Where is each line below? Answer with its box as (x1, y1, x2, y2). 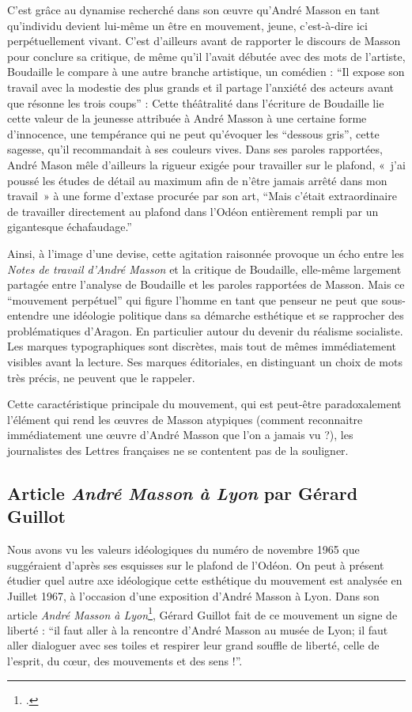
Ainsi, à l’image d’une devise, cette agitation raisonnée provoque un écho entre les (7, 244, 404, 261)
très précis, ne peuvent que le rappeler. (7, 369, 195, 385)
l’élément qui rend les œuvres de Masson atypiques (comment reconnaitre (7, 411, 363, 427)
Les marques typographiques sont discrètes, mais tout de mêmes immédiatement (7, 338, 397, 354)
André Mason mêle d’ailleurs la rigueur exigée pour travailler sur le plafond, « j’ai (7, 156, 406, 172)
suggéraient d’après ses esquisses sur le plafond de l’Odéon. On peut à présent (7, 556, 384, 573)
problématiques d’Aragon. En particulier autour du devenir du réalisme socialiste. (7, 322, 403, 339)
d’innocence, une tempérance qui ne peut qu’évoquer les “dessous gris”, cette (7, 125, 380, 142)
